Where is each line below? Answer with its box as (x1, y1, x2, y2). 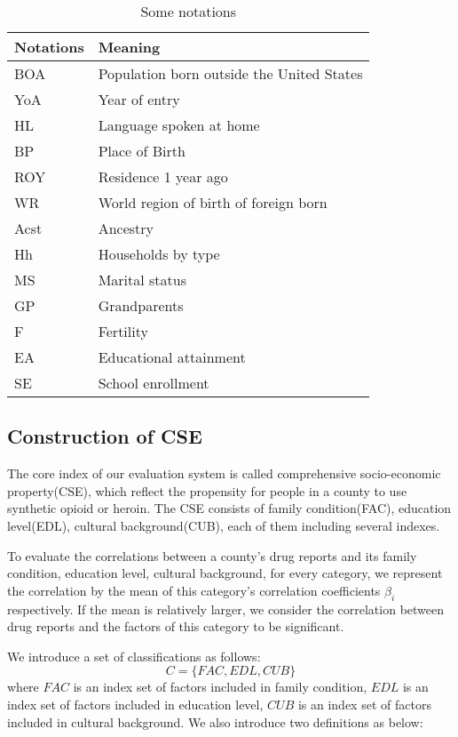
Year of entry (98, 89, 180, 109)
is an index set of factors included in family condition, (73, 677, 367, 696)
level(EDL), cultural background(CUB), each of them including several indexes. (7, 516, 440, 534)
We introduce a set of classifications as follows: (7, 646, 261, 665)
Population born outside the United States (98, 63, 363, 84)
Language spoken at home (98, 115, 260, 135)
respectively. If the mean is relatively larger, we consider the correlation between (7, 599, 445, 618)
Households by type (98, 244, 220, 264)
